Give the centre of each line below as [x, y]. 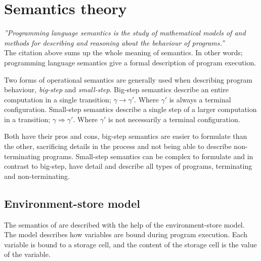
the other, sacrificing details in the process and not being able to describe [118, 146]
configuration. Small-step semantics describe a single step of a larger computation [130, 109]
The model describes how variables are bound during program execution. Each [126, 234]
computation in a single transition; [58, 99]
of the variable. [27, 254]
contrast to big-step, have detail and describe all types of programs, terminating [128, 166]
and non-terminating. [37, 176]
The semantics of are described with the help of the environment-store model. [124, 224]
